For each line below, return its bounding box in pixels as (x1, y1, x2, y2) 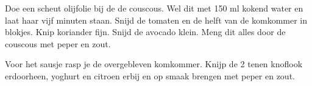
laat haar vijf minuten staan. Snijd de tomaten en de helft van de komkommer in (5, 13, 308, 26)
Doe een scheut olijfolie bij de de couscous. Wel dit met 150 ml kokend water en (5, 2, 303, 14)
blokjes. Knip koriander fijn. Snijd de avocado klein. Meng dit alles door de (5, 25, 286, 38)
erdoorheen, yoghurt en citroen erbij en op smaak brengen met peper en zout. (5, 69, 295, 82)
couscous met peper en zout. (5, 37, 111, 50)
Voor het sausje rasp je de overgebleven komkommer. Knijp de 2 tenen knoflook (5, 58, 303, 70)
